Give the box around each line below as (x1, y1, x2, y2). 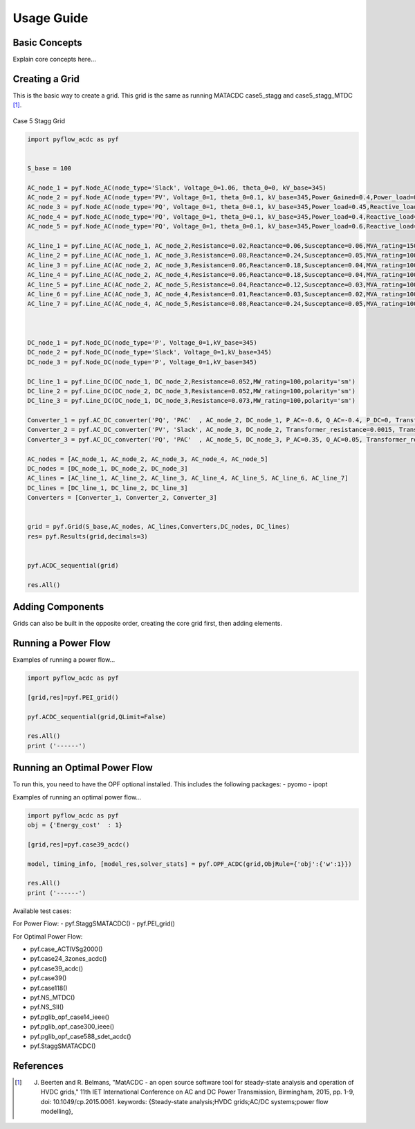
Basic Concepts (12, 37, 82, 48)
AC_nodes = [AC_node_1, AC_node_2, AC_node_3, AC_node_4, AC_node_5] (27, 455, 268, 463)
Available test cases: (12, 907, 72, 915)
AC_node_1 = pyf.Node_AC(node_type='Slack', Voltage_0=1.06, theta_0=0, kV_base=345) (27, 183, 326, 192)
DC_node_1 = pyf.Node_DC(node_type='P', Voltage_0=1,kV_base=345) (27, 338, 257, 346)
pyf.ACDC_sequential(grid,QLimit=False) (27, 713, 166, 721)
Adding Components (12, 601, 104, 613)
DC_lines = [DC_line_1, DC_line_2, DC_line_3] (27, 484, 188, 491)
